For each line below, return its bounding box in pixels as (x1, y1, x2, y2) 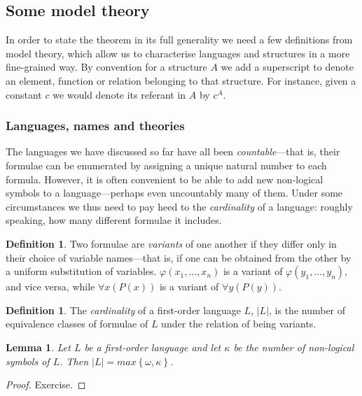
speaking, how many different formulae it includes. (6, 213, 222, 227)
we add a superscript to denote (221, 59, 354, 74)
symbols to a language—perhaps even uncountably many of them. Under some (6, 185, 343, 200)
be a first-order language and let (84, 339, 221, 354)
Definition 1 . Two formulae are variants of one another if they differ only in (6, 236, 337, 250)
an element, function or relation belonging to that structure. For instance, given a (6, 73, 356, 87)
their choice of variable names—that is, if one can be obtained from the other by (6, 250, 351, 264)
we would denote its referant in (53, 87, 186, 101)
